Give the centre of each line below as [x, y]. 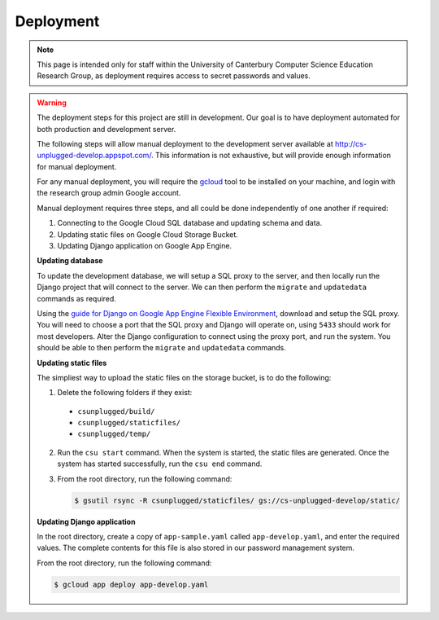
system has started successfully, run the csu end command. [160, 464]
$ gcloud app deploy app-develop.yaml [131, 584]
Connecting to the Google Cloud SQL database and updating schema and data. [190, 223]
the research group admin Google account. [109, 193]
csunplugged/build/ [116, 411]
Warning [52, 103]
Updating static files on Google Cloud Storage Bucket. [148, 234]
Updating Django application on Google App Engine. [144, 246]
